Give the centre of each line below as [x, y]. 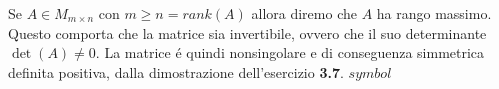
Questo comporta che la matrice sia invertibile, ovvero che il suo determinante [247, 32]
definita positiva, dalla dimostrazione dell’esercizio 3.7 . [176, 71]
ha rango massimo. [434, 13]
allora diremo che [304, 13]
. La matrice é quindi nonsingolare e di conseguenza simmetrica [290, 52]
